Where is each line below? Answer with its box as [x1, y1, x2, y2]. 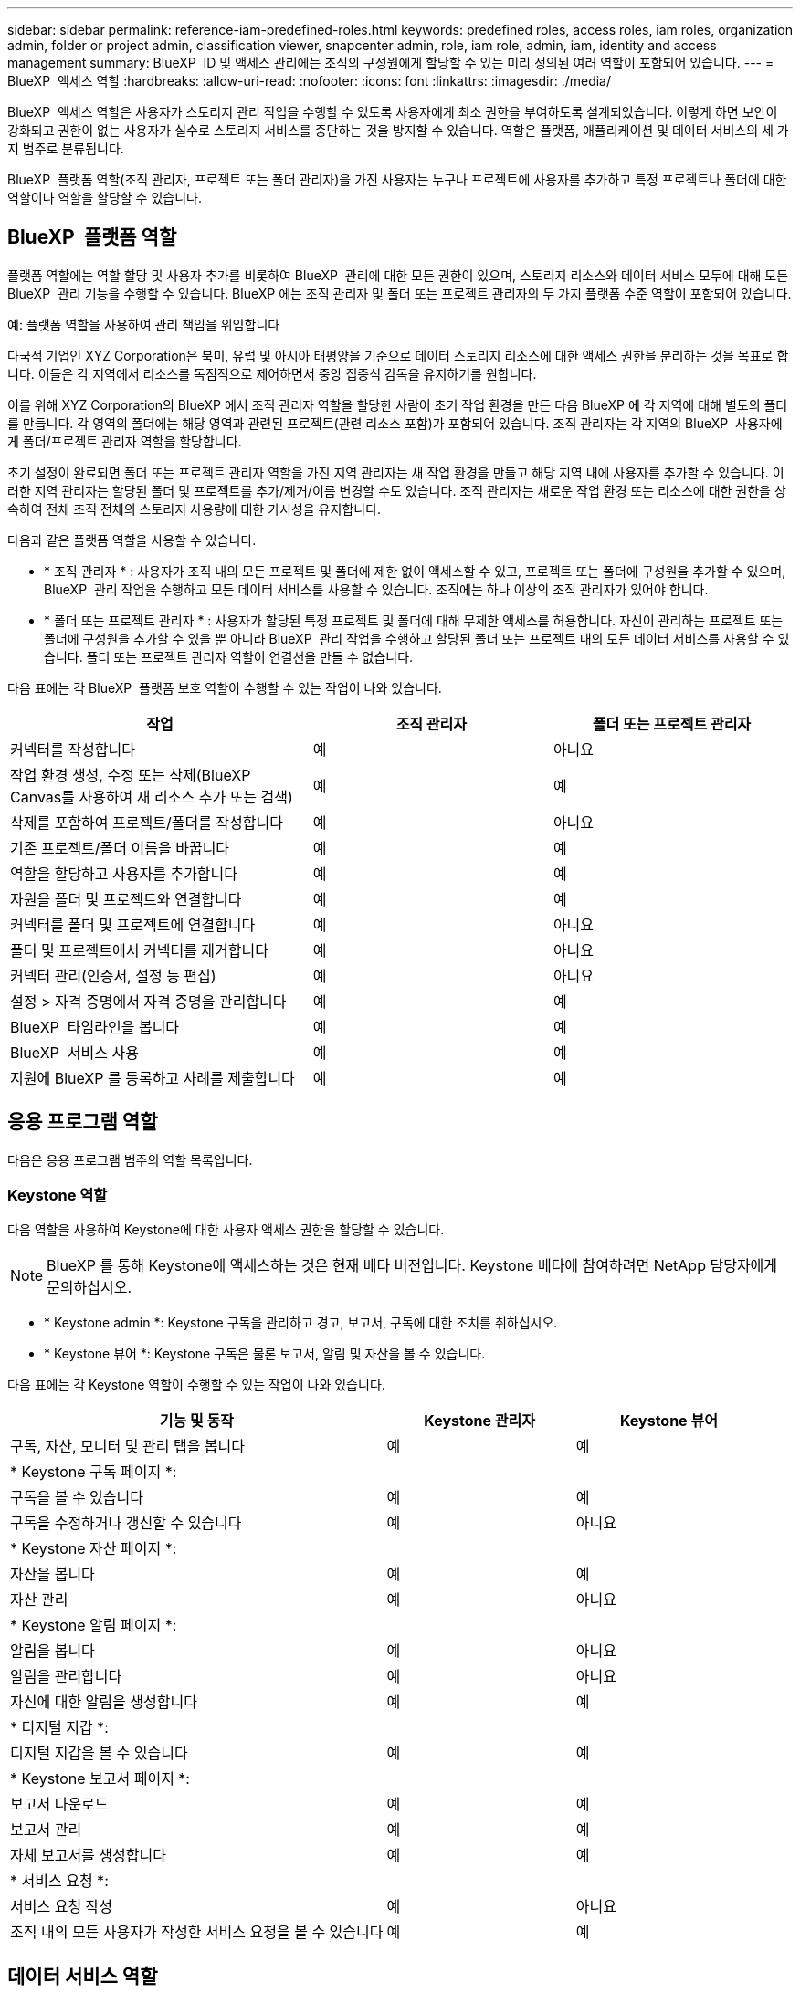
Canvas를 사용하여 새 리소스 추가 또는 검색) [10, 787, 293, 806]
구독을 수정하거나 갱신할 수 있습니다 [10, 1514, 242, 1533]
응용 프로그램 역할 [7, 1110, 158, 1134]
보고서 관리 [10, 1820, 82, 1840]
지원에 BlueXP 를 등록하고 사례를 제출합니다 [10, 1068, 295, 1087]
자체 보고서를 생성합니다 [10, 1846, 166, 1865]
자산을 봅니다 [10, 1565, 95, 1584]
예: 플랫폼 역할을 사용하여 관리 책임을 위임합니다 [7, 316, 280, 332]
